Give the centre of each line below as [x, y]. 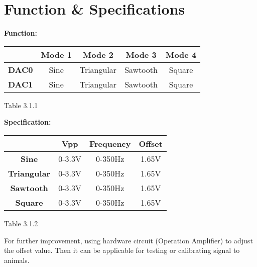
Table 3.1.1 [21, 105]
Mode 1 [56, 54]
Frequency [110, 143]
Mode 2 [98, 54]
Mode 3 [141, 54]
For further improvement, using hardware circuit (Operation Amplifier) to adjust [128, 240]
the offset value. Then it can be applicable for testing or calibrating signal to [122, 250]
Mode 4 [181, 54]
